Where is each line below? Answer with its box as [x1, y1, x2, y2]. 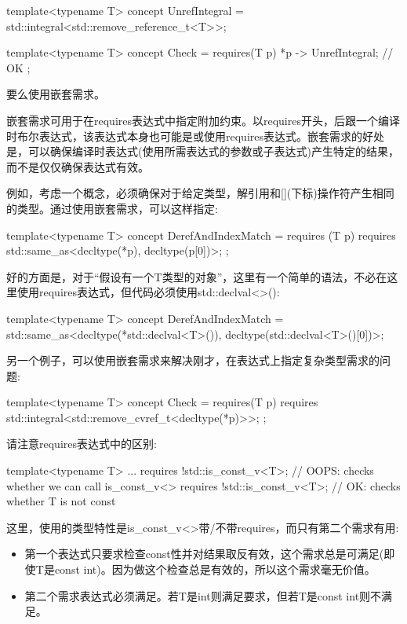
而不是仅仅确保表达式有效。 [6, 158, 149, 174]
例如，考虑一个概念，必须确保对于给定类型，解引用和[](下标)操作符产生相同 [6, 185, 394, 201]
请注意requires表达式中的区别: [6, 435, 157, 452]
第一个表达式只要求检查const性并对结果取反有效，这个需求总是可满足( [24, 545, 384, 562]
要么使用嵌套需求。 [6, 86, 105, 102]
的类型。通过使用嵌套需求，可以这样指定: [6, 200, 218, 216]
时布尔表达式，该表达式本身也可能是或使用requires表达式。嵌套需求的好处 [6, 127, 384, 144]
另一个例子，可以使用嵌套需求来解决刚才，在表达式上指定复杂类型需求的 [6, 352, 380, 369]
